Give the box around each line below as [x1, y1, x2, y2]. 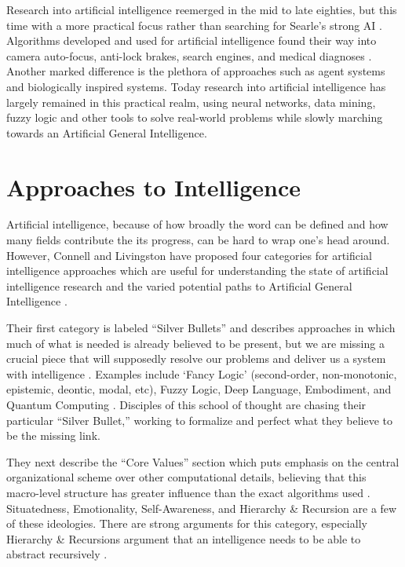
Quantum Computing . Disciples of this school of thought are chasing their [6, 397, 367, 412]
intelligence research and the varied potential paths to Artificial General [6, 277, 352, 294]
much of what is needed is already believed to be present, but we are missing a [6, 335, 385, 351]
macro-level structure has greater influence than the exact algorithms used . [6, 484, 370, 500]
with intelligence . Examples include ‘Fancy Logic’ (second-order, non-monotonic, [6, 365, 397, 382]
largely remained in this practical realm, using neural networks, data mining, [6, 93, 376, 110]
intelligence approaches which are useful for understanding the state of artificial [6, 262, 389, 279]
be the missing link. [6, 427, 100, 444]
